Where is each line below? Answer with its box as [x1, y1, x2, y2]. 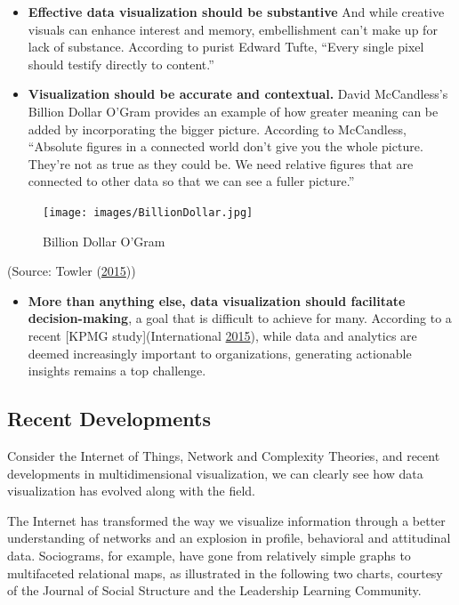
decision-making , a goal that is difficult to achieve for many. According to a [28, 309, 452, 327]
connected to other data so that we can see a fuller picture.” [28, 172, 355, 190]
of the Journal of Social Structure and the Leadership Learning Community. [7, 581, 422, 600]
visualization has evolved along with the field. [7, 481, 256, 500]
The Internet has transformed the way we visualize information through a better [7, 511, 446, 529]
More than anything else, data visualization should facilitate [28, 291, 406, 310]
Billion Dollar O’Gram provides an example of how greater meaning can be [28, 101, 439, 120]
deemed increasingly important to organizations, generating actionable [28, 343, 412, 362]
